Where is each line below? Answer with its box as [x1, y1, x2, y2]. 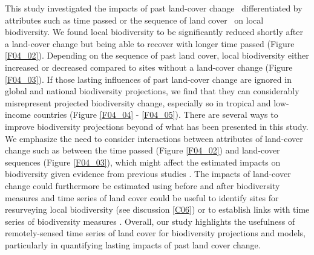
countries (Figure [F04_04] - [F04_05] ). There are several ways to [33, 108, 278, 121]
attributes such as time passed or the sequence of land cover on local [5, 13, 264, 26]
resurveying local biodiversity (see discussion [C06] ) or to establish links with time [5, 203, 310, 216]
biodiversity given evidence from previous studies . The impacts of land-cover [5, 167, 291, 180]
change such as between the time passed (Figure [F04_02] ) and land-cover [5, 144, 280, 157]
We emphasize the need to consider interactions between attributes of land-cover [5, 132, 303, 144]
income [5, 108, 31, 121]
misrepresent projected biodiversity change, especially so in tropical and [5, 96, 271, 109]
